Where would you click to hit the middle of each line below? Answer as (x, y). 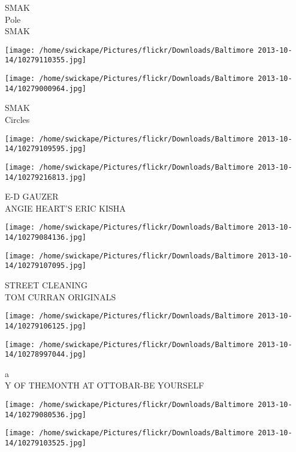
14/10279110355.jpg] (46, 60)
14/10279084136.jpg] (46, 238)
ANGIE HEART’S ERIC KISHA (65, 208)
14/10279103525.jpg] (46, 443)
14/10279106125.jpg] (46, 326)
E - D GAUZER (32, 196)
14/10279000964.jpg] (46, 88)
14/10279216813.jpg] (46, 177)
